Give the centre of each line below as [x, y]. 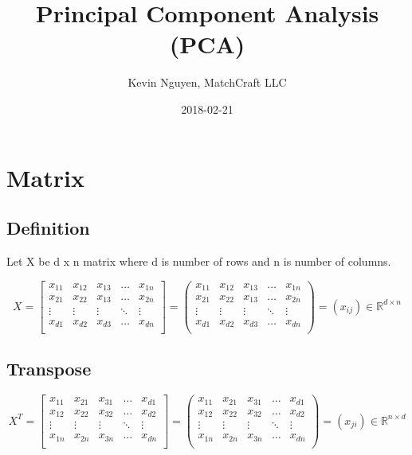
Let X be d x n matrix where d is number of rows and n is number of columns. [199, 261]
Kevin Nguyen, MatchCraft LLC [207, 82]
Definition [48, 228]
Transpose [49, 369]
